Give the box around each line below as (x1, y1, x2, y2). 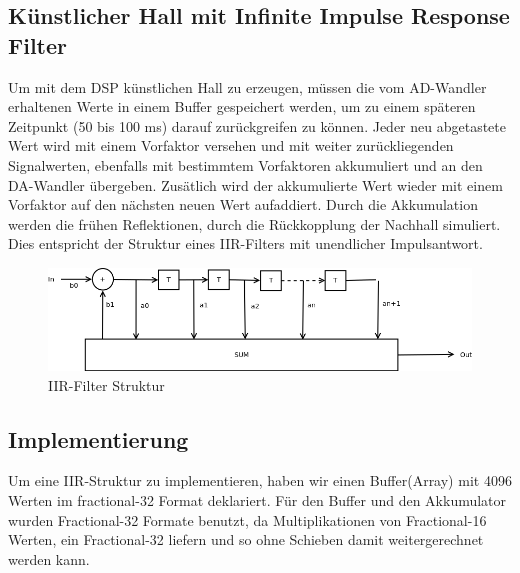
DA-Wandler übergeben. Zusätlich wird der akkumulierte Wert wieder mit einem (8, 174, 503, 195)
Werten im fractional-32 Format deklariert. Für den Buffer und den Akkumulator (8, 489, 507, 510)
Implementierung (8, 423, 189, 454)
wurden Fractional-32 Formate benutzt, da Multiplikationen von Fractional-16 (8, 509, 487, 530)
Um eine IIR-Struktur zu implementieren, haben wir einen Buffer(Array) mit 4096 (8, 470, 512, 491)
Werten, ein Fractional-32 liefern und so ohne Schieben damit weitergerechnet (8, 529, 484, 550)
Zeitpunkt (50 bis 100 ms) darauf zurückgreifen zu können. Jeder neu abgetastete (8, 115, 506, 136)
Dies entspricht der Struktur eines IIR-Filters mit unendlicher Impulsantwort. (8, 233, 483, 254)
